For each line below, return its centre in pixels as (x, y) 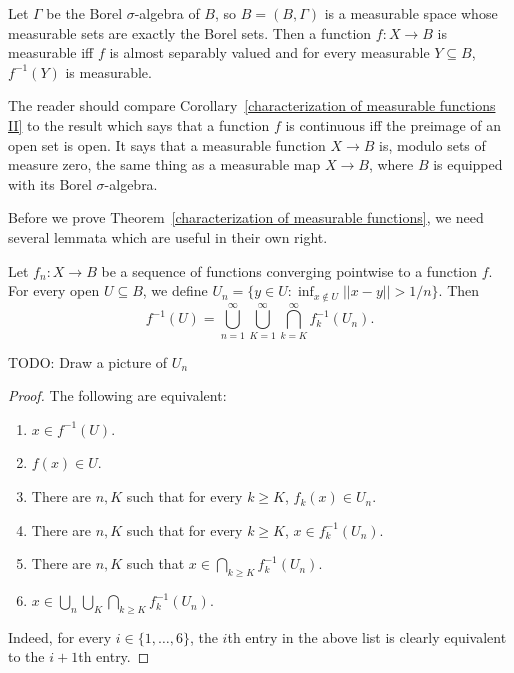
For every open (54, 290)
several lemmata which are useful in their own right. (168, 236)
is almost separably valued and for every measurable (269, 52)
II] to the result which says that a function (139, 124)
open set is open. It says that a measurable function (167, 144)
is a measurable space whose (411, 13)
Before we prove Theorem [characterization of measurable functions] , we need (246, 217)
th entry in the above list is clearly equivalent (367, 636)
